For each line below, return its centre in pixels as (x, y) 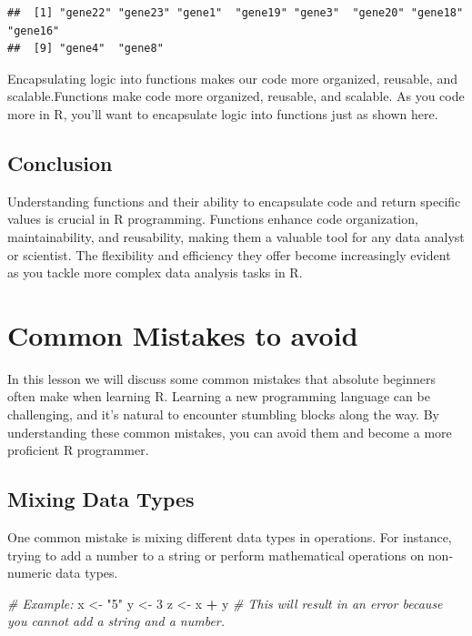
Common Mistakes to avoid (183, 334)
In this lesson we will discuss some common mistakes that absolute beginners (221, 378)
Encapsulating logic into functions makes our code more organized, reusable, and (232, 78)
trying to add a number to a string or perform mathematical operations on (216, 555)
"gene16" (34, 30)
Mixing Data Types (101, 499)
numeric (30, 573)
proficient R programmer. (78, 450)
